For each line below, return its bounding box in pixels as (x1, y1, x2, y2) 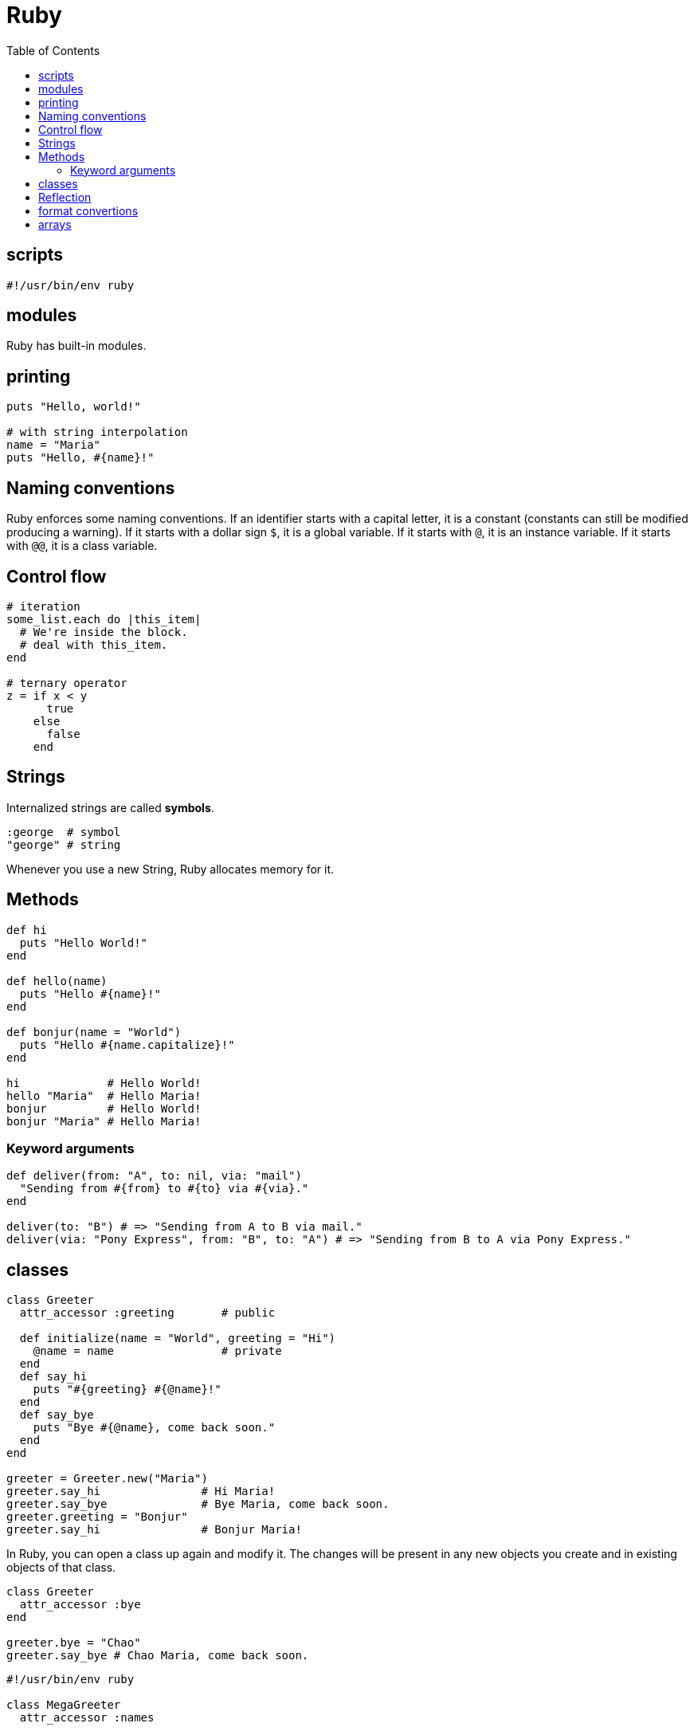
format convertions (38, 203, 139, 218)
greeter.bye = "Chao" (6, 1636, 141, 1650)
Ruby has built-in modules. (6, 339, 147, 353)
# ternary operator (6, 676, 127, 689)
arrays (38, 217, 72, 231)
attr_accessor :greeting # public (19, 1306, 276, 1320)
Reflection (38, 190, 92, 204)
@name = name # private (33, 1344, 282, 1358)
